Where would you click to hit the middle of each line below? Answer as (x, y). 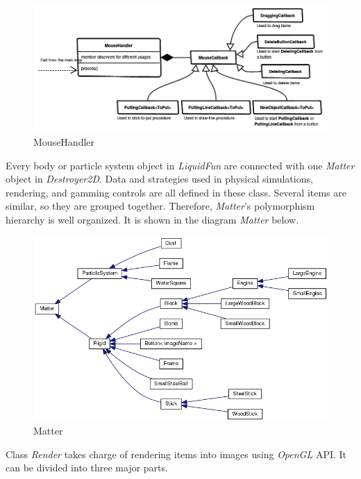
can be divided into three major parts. (87, 468)
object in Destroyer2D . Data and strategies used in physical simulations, (159, 179)
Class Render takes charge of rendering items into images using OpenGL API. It (176, 454)
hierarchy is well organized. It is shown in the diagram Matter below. (152, 219)
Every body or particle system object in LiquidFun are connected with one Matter (180, 165)
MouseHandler (64, 141)
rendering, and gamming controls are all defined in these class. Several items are (176, 192)
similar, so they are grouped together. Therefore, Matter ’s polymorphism (160, 206)
